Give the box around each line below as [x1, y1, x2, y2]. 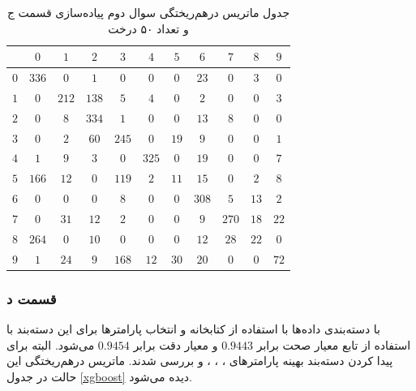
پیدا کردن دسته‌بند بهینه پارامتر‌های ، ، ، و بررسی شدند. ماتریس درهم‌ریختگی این [6, 352, 393, 369]
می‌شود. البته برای [6, 336, 95, 353]
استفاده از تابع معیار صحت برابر [256, 336, 411, 353]
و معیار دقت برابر [133, 336, 218, 353]
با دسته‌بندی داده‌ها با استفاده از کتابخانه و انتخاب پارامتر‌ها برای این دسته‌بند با [6, 320, 380, 337]
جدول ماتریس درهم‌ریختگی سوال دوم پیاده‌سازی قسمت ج [6, 4, 290, 20]
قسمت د [6, 288, 57, 308]
